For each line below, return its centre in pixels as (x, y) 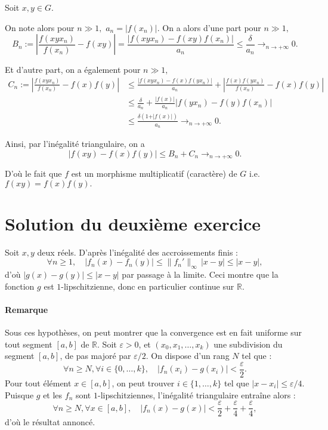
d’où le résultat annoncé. (50, 422)
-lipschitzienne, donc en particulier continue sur (148, 286)
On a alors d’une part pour (212, 27)
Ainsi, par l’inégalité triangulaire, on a (75, 144)
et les (53, 394)
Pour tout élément (38, 383)
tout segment (29, 344)
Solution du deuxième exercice (133, 223)
